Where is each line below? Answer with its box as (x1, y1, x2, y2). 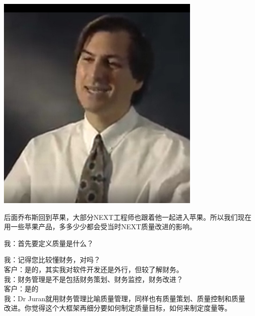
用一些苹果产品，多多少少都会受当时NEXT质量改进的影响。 (4, 221, 196, 232)
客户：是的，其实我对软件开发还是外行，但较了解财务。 (4, 264, 183, 275)
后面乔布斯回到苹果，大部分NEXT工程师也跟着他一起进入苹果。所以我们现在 (4, 211, 252, 222)
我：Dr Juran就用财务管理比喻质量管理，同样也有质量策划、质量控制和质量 (4, 293, 246, 303)
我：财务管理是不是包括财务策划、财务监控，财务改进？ (4, 274, 183, 284)
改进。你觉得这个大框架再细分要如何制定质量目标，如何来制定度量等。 (4, 303, 231, 313)
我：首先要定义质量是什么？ (4, 238, 94, 248)
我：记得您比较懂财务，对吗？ (4, 254, 100, 265)
